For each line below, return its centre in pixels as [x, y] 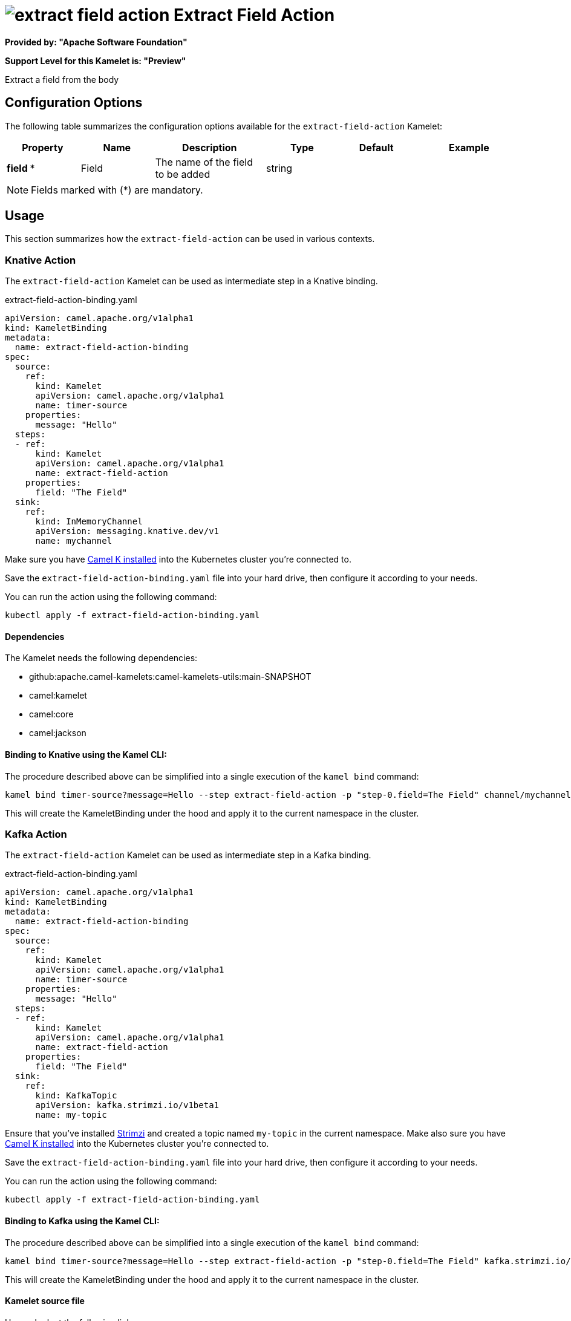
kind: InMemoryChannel [89, 522]
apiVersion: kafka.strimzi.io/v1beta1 [127, 1105]
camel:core [51, 714]
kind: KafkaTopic [76, 1096]
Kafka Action [36, 834]
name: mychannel [74, 541]
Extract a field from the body [62, 79]
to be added [183, 174]
